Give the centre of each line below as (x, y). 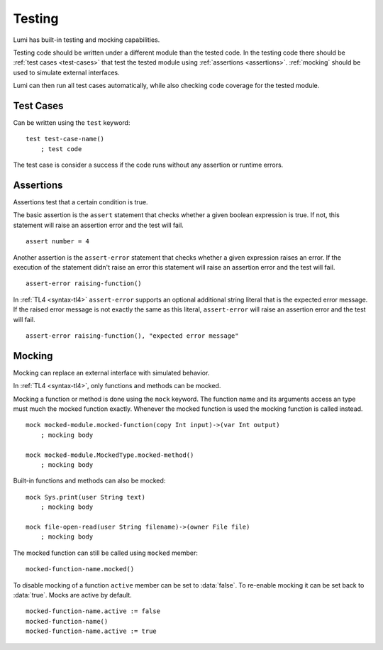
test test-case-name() (65, 139)
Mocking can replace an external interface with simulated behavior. (111, 373)
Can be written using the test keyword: (72, 123)
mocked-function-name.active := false (93, 611)
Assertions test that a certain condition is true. (81, 202)
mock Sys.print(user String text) (85, 497)
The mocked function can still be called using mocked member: (105, 553)
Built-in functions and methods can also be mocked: (89, 481)
